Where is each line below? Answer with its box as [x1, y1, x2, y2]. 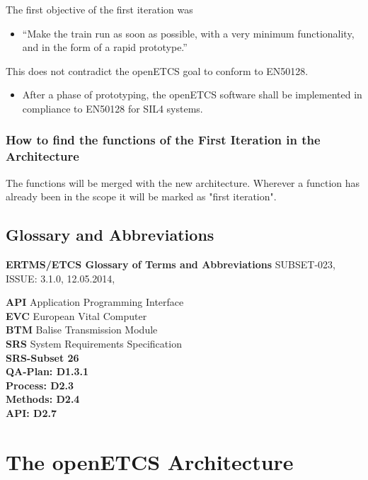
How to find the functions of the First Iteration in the [6, 131, 321, 149]
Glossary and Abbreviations [6, 224, 214, 246]
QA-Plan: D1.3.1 [6, 364, 89, 379]
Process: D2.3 [6, 377, 74, 392]
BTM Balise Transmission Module [6, 322, 158, 337]
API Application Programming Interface [6, 295, 184, 309]
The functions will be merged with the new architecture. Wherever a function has [6, 175, 360, 190]
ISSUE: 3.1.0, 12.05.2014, [6, 270, 115, 285]
